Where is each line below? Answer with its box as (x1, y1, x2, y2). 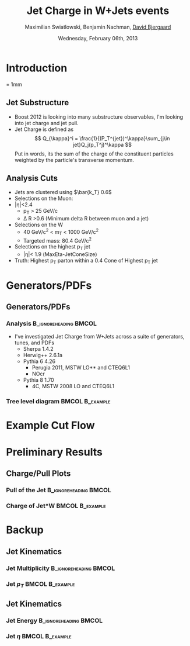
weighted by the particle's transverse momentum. (14, 156, 134, 163)
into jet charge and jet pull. (14, 119, 79, 126)
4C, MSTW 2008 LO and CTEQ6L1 (31, 382, 115, 389)
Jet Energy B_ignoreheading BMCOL (6, 617, 103, 625)
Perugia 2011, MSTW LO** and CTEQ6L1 (31, 364, 130, 371)
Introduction (6, 61, 68, 74)
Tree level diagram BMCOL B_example (6, 397, 111, 405)
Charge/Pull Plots (6, 469, 71, 479)
